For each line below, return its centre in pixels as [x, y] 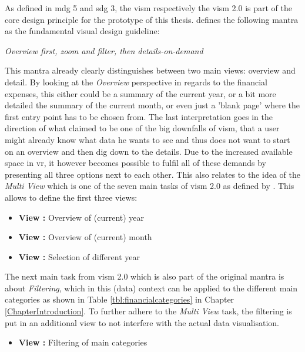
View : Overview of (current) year [81, 217]
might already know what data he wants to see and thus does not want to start [148, 139]
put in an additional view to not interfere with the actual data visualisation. [142, 322]
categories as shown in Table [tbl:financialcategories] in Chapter [120, 299]
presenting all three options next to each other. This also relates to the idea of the [152, 174]
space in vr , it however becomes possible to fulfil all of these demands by [136, 163]
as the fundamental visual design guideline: [82, 31]
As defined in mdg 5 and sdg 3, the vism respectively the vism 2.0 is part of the [149, 8]
